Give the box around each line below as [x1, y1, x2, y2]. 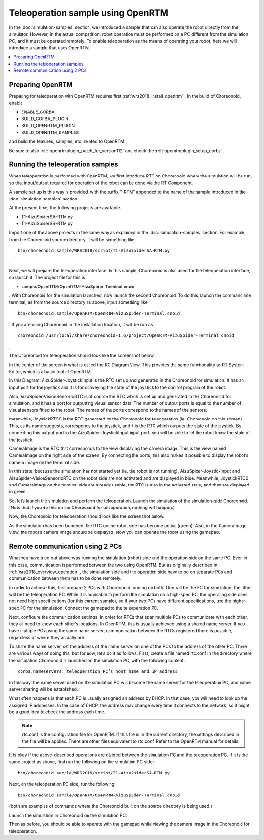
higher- [232, 598, 247, 604]
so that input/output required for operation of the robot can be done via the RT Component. [9, 180, 193, 186]
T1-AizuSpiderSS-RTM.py [21, 221, 73, 226]
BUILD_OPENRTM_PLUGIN [21, 123, 75, 129]
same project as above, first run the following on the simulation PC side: [9, 758, 154, 765]
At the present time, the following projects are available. [9, 205, 122, 210]
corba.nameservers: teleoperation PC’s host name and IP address [18, 669, 178, 674]
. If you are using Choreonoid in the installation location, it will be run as [9, 322, 153, 328]
